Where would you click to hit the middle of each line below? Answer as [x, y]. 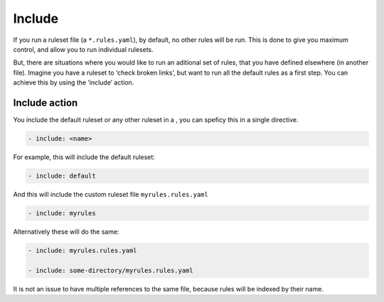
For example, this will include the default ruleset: [84, 157]
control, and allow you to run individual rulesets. [84, 49]
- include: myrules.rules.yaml [83, 250]
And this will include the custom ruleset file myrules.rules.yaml [111, 194]
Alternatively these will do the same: [66, 232]
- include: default [62, 176]
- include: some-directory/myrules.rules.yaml [111, 270]
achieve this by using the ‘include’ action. [74, 82]
